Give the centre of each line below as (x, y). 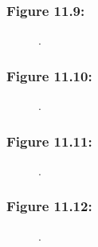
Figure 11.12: (49, 206)
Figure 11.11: (49, 141)
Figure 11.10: (49, 75)
